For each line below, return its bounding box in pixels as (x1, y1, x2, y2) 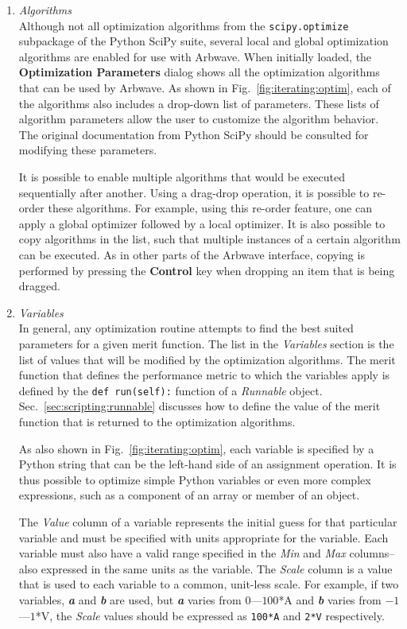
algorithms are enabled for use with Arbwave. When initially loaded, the (18, 48, 372, 64)
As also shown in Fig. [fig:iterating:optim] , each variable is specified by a (18, 440, 374, 456)
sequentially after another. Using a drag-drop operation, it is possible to (18, 184, 370, 200)
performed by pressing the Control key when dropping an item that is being (18, 262, 395, 278)
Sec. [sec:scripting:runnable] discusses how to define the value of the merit (18, 398, 381, 414)
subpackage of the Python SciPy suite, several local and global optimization (18, 33, 389, 49)
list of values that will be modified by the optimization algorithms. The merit (18, 351, 396, 367)
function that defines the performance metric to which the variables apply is (18, 367, 390, 383)
